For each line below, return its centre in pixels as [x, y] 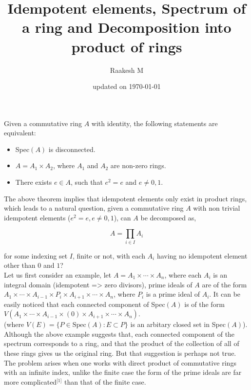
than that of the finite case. [105, 381]
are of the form [224, 284]
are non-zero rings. [138, 165]
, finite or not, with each [109, 255]
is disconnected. [72, 149]
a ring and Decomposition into [127, 27]
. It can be [225, 294]
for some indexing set [36, 255]
